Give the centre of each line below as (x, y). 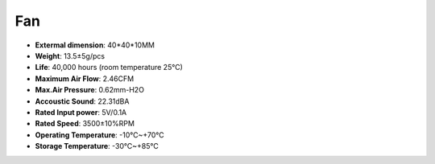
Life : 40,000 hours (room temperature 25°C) (109, 68)
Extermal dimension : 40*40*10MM (95, 45)
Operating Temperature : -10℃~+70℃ (99, 135)
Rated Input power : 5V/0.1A (81, 112)
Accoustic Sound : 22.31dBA (82, 101)
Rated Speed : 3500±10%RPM (85, 124)
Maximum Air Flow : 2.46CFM (85, 78)
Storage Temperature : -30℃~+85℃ (97, 146)
